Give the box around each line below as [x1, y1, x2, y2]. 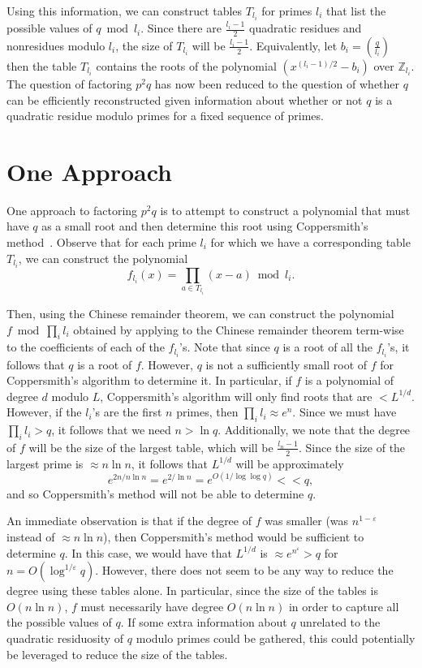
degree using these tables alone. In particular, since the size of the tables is [6, 582, 378, 599]
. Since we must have [292, 403, 397, 420]
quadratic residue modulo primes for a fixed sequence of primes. [6, 107, 324, 124]
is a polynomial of [304, 372, 394, 389]
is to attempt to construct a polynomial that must [160, 201, 411, 218]
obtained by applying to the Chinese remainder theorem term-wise [73, 321, 404, 338]
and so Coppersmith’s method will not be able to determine [6, 485, 304, 502]
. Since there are [140, 19, 222, 37]
